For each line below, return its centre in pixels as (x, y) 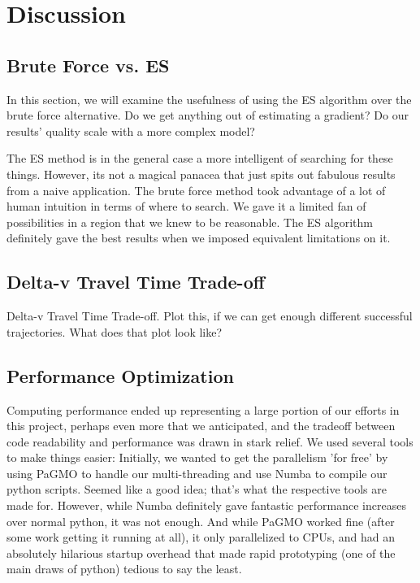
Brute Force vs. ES (88, 65)
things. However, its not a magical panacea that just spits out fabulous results (201, 174)
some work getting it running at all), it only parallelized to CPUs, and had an (201, 537)
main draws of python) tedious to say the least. (124, 569)
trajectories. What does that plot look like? (115, 331)
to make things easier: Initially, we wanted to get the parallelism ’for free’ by (197, 457)
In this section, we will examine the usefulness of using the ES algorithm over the (209, 99)
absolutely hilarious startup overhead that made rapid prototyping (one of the (201, 553)
